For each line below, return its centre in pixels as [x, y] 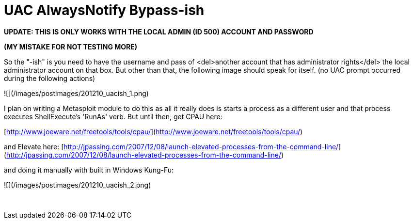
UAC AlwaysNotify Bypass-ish [104, 10]
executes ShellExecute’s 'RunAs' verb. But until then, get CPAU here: [113, 116]
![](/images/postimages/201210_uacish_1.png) [76, 93]
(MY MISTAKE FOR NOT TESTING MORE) [71, 47]
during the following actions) [50, 78]
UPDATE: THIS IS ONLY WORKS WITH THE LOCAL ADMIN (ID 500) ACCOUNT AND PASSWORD [159, 32]
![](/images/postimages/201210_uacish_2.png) [78, 185]
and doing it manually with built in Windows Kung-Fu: [89, 170]
